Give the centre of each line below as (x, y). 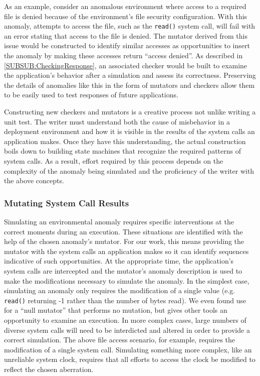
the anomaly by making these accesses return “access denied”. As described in (123, 55)
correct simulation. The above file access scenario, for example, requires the (120, 340)
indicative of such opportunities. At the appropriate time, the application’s (119, 261)
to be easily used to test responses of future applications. (91, 95)
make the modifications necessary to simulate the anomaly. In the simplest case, (127, 280)
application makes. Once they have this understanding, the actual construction (125, 141)
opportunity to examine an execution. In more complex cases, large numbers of (125, 320)
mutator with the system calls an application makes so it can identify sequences (126, 251)
